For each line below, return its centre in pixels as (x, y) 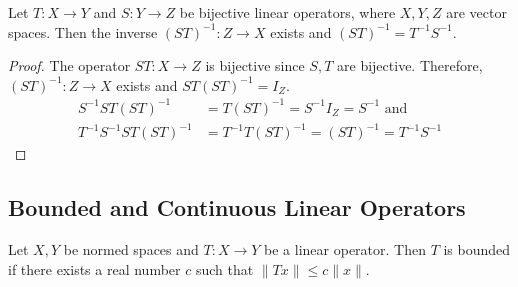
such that (224, 268)
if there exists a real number (94, 268)
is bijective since (255, 65)
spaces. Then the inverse (83, 31)
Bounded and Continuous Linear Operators (237, 207)
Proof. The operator (69, 65)
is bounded (477, 249)
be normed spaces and (131, 249)
